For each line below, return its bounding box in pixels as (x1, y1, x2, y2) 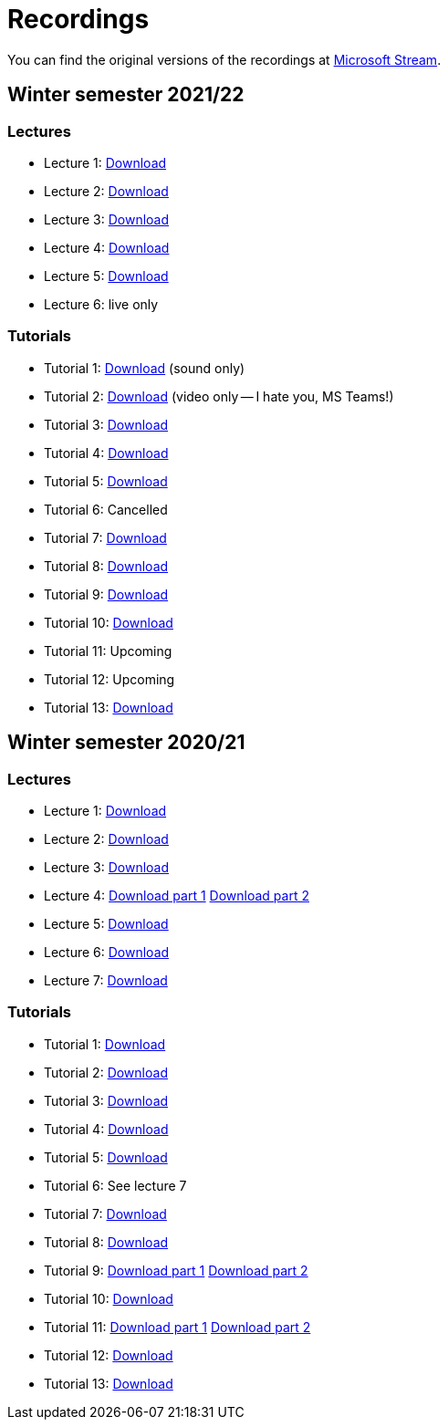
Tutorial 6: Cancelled (44, 501, 168, 517)
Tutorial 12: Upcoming (44, 671, 175, 687)
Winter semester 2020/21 (7, 731, 245, 755)
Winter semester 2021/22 (7, 83, 245, 107)
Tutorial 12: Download (44, 1347, 173, 1363)
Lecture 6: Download (44, 943, 170, 960)
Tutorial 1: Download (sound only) (44, 359, 245, 376)
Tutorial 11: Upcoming (44, 642, 172, 659)
